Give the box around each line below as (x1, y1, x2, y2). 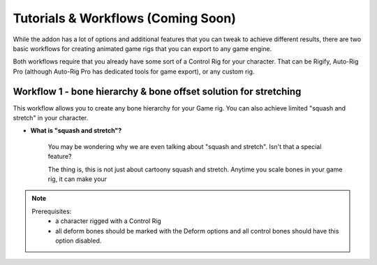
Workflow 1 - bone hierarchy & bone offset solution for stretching (13, 85, 302, 97)
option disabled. (55, 236, 102, 245)
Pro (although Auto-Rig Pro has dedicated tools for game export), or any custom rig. (13, 67, 255, 76)
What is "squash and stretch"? (30, 127, 122, 135)
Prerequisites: (31, 207, 72, 215)
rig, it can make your (47, 175, 108, 183)
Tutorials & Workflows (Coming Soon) (13, 10, 237, 26)
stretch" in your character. (13, 114, 89, 122)
